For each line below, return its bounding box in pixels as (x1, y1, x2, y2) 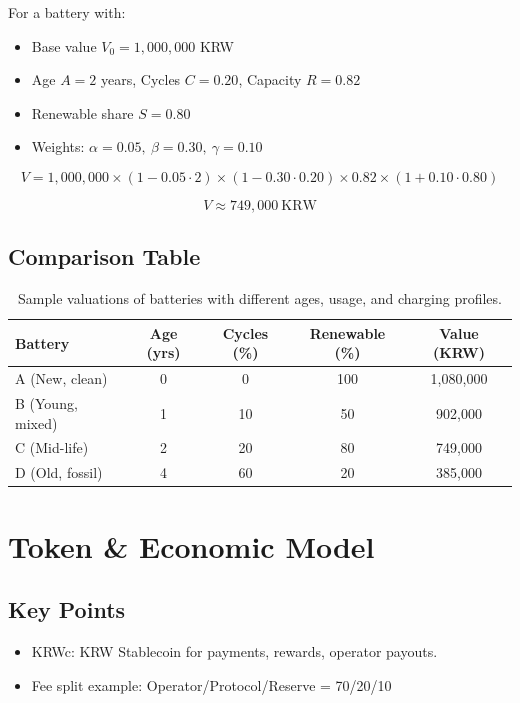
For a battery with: (8, 2, 126, 22)
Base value (31, 35, 97, 56)
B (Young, (15, 393, 78, 414)
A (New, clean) (15, 368, 108, 389)
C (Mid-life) (15, 437, 89, 458)
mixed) (15, 412, 58, 433)
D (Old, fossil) (15, 462, 103, 483)
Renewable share (31, 102, 134, 123)
